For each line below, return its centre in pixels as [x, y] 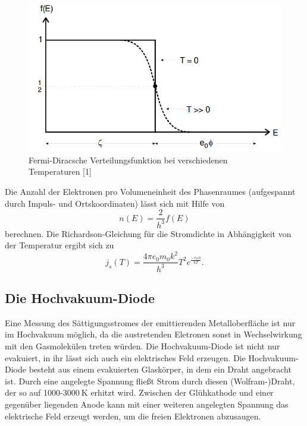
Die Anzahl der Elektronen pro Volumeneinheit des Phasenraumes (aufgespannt [150, 191]
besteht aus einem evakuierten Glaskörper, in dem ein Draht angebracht [160, 369]
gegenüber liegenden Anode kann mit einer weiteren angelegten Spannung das [147, 404]
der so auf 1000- [34, 392]
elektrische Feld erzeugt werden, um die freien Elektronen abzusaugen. [133, 416]
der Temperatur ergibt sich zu [59, 245]
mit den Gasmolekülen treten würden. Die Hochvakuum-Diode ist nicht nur [142, 346]
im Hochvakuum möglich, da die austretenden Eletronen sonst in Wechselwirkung [153, 334]
